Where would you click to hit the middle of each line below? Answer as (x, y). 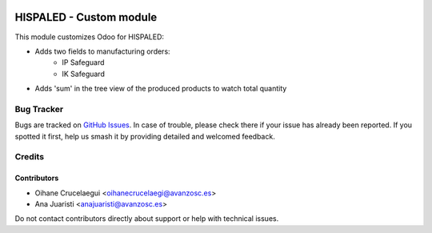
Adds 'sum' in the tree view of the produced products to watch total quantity (161, 89)
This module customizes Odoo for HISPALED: (89, 37)
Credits (29, 157)
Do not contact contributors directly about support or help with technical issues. (147, 219)
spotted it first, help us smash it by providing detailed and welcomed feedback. (145, 136)
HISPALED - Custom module (86, 17)
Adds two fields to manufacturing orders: (103, 51)
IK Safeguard (84, 74)
